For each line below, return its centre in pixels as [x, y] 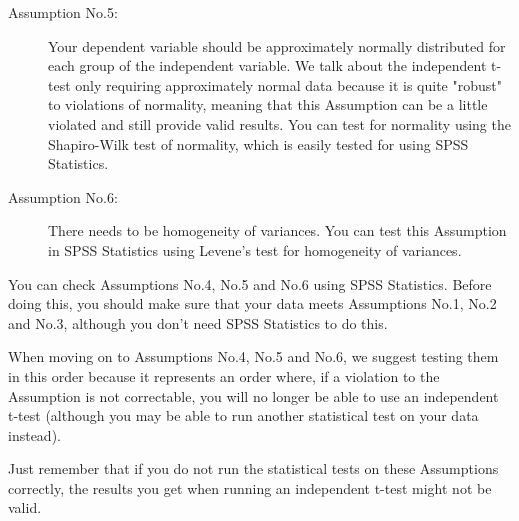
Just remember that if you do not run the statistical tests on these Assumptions [253, 468]
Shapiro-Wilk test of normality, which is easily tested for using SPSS [258, 143]
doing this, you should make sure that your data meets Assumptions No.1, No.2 [252, 303]
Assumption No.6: [63, 196]
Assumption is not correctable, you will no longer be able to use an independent [253, 395]
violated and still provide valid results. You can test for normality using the [279, 123]
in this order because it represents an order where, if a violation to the [224, 375]
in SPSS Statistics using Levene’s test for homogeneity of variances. [255, 249]
